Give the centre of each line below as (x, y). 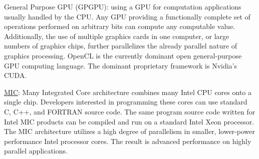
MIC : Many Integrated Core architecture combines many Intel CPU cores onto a (128, 92)
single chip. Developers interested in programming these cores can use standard (126, 102)
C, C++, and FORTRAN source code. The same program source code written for (130, 111)
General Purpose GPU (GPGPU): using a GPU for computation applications (123, 6)
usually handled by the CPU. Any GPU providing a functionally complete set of (127, 16)
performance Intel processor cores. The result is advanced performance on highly (128, 141)
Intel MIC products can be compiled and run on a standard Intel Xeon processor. (129, 121)
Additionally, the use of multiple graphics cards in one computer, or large (117, 36)
